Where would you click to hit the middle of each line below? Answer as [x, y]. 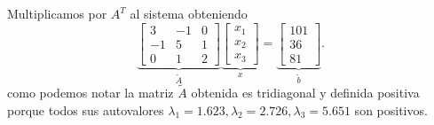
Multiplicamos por [57, 13]
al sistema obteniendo [189, 13]
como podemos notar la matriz [91, 92]
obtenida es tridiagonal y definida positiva [305, 92]
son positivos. [391, 109]
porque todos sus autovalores [86, 109]
